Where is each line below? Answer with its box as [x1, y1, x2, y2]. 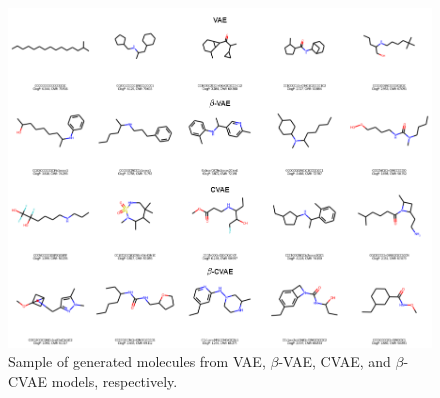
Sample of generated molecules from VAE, [8, 351, 266, 372]
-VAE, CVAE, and [278, 351, 391, 372]
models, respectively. [51, 370, 178, 391]
